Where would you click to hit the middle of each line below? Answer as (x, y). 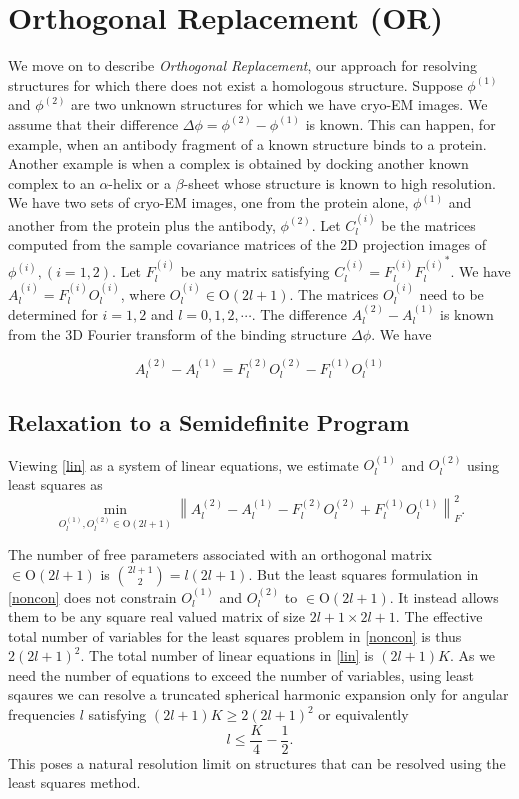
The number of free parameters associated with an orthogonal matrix (220, 554)
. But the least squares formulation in (363, 573)
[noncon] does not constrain (92, 596)
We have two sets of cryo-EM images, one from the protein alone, (208, 202)
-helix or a (140, 182)
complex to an (51, 182)
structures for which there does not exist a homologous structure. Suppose (235, 84)
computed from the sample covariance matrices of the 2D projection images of (247, 244)
